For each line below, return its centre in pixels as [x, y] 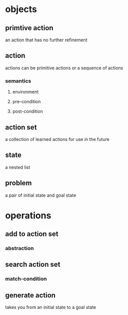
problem [18, 183]
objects [21, 9]
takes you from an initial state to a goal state [51, 307]
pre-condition [26, 102]
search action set [33, 264]
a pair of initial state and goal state [41, 195]
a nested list [18, 167]
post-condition [28, 111]
